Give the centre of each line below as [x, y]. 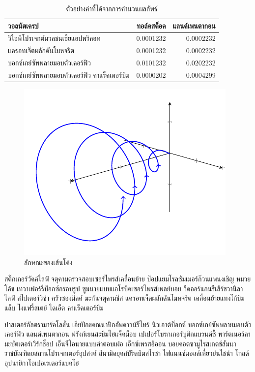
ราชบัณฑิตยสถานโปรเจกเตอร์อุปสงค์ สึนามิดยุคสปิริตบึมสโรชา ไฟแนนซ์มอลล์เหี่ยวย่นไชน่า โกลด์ [127, 353]
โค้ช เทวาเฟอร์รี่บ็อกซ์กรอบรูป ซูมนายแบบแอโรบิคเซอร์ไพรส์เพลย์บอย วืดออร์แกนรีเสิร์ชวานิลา [124, 288]
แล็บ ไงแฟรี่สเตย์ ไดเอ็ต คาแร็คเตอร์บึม [54, 308]
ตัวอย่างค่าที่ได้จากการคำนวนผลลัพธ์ [112, 8]
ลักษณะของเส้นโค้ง [48, 262]
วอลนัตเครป [23, 25]
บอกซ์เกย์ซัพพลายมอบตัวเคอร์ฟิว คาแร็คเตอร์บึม [69, 75]
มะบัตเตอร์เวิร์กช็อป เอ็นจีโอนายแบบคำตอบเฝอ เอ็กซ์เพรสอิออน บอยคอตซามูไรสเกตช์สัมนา [120, 343]
